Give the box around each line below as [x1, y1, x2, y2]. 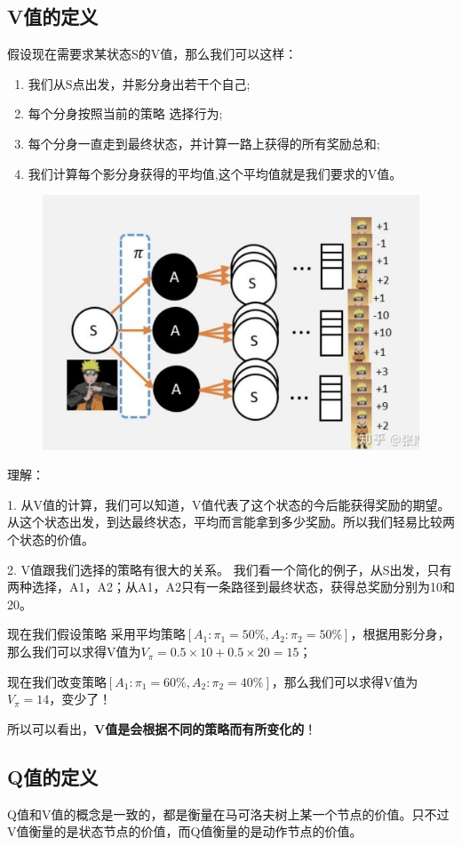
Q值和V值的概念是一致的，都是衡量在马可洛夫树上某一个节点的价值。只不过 [7, 804, 450, 823]
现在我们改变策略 [7, 672, 107, 690]
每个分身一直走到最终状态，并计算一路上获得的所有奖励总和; [28, 133, 380, 152]
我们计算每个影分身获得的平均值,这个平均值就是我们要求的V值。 [28, 164, 402, 182]
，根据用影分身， [350, 624, 450, 643]
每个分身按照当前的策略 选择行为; [28, 104, 223, 123]
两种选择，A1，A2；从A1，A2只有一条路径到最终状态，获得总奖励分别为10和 [7, 577, 455, 596]
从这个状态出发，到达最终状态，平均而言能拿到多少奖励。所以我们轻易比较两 [7, 512, 455, 531]
